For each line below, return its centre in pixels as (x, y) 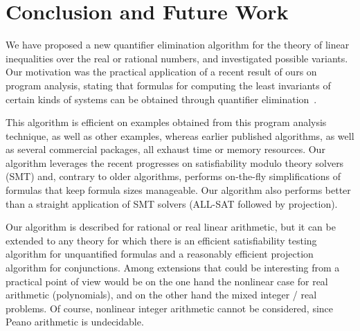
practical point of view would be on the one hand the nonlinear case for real (167, 281)
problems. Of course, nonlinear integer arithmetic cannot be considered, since (170, 308)
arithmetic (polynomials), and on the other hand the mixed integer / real (161, 295)
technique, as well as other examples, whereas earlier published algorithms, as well (180, 135)
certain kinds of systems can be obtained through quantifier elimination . (161, 99)
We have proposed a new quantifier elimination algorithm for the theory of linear (178, 45)
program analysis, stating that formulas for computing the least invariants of (168, 85)
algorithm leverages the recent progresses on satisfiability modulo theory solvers (175, 162)
